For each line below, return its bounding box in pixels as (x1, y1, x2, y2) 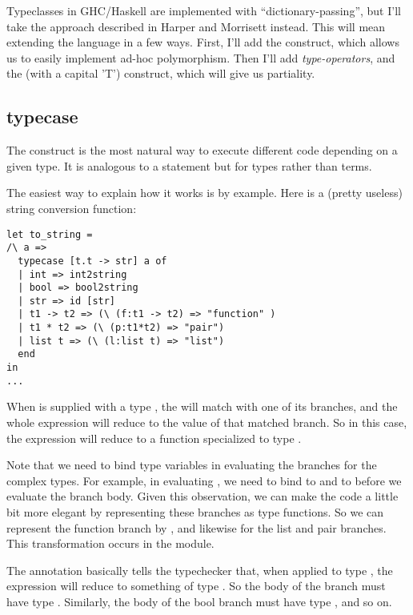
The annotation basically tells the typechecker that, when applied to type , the (6, 561, 393, 578)
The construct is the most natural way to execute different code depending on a (6, 142, 398, 159)
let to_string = (6, 228, 93, 240)
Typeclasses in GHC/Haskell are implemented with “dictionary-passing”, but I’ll (6, 2, 401, 18)
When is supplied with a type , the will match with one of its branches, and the (6, 398, 398, 415)
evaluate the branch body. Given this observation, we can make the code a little (6, 488, 399, 504)
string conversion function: (6, 199, 137, 216)
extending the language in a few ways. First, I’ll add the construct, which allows (6, 34, 399, 50)
